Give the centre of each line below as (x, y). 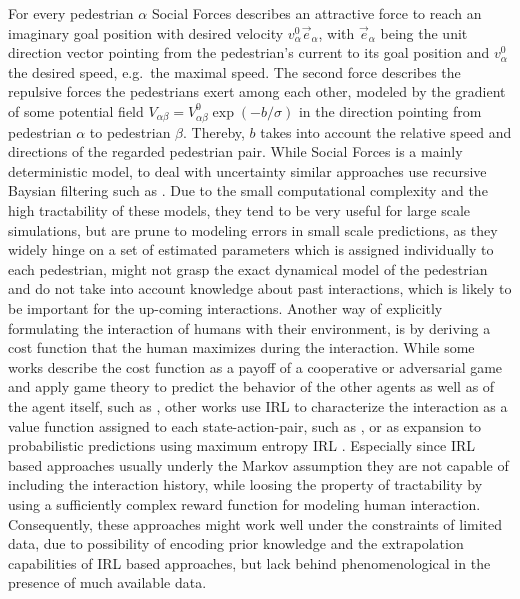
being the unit (424, 32)
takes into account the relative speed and (386, 131)
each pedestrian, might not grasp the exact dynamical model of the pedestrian (248, 268)
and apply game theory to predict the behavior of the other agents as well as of (251, 386)
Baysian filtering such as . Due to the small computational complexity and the (248, 190)
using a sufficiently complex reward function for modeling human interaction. (244, 503)
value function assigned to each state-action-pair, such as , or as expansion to (245, 425)
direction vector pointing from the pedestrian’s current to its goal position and (249, 52)
